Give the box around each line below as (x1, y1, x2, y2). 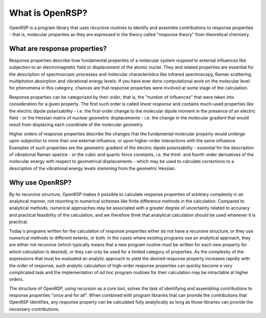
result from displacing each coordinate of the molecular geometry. (9, 121, 144, 128)
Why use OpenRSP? (9, 178, 72, 187)
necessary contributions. (9, 306, 60, 312)
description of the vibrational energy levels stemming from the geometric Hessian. (9, 165, 176, 171)
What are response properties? (9, 44, 107, 53)
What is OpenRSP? (9, 7, 88, 18)
